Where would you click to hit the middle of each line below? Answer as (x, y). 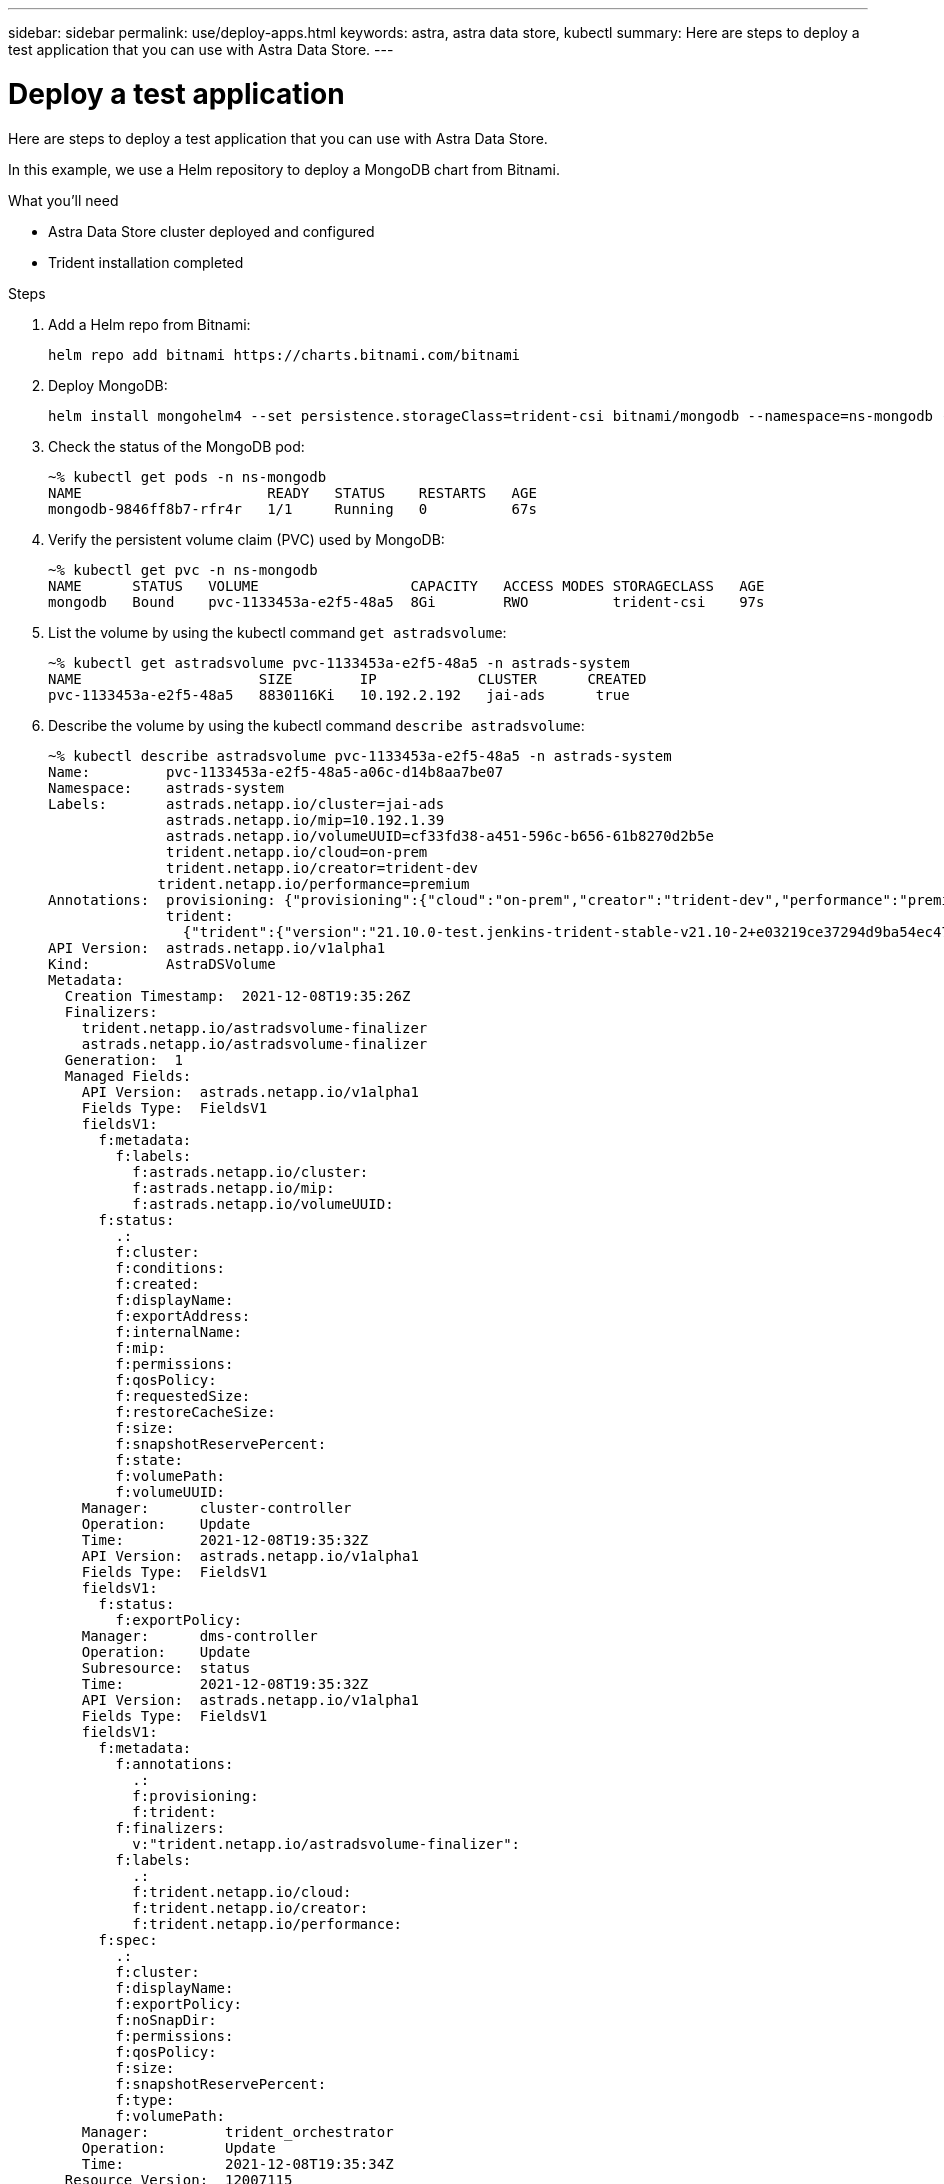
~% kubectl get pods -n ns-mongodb (187, 476)
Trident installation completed (146, 262)
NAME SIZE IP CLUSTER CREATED (347, 678)
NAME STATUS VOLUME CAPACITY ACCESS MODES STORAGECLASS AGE (406, 585)
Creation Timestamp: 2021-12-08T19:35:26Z (237, 995)
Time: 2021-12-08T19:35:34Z (237, 2163)
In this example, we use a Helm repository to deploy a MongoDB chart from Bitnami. (284, 169)
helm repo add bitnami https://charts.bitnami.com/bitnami (284, 354)
